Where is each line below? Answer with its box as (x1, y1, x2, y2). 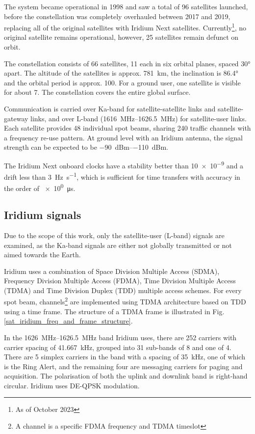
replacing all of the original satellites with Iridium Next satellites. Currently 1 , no (4, 21, 247, 32)
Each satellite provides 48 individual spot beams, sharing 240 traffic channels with (4, 123, 251, 133)
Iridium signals (4, 207, 81, 222)
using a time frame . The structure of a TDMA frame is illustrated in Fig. (4, 306, 225, 316)
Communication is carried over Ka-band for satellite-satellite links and (4, 104, 216, 113)
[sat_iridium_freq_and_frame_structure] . (4, 316, 133, 326)
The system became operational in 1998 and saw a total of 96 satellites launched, (4, 1, 248, 11)
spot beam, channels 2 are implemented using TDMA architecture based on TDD (4, 295, 246, 307)
